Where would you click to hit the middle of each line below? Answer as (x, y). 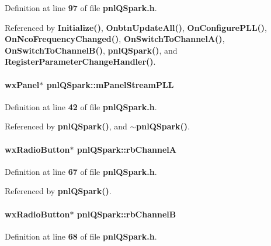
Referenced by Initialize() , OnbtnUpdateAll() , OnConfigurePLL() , (136, 27)
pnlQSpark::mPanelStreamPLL (110, 84)
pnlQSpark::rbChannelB (126, 214)
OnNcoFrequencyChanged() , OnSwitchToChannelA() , (115, 39)
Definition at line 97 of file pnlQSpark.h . (81, 8)
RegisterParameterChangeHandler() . (80, 61)
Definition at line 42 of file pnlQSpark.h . (81, 106)
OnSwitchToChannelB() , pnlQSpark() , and (91, 50)
